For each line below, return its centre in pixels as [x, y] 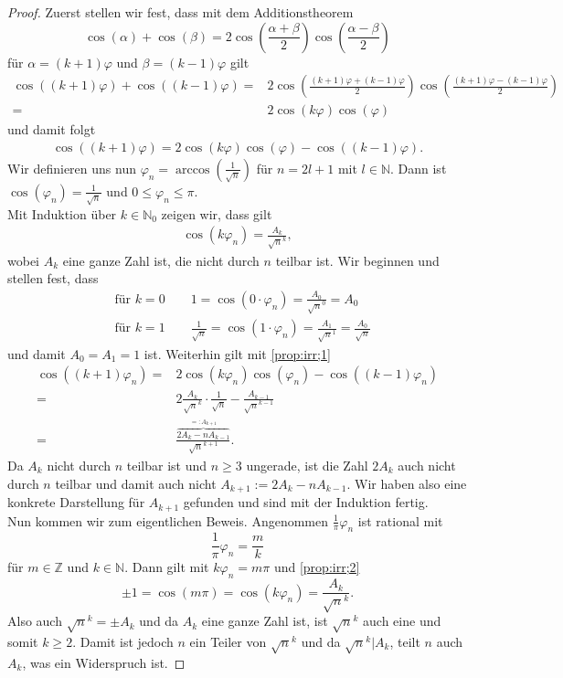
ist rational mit [400, 520]
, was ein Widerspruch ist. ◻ [104, 662]
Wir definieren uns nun [72, 168]
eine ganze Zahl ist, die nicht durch [161, 260]
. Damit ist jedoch [123, 641]
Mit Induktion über [62, 213]
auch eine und [402, 621]
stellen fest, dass [53, 278]
